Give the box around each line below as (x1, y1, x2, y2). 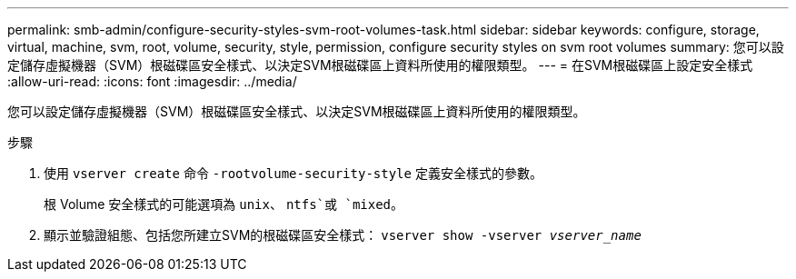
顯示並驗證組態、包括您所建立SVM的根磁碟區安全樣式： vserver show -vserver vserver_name (44, 227, 642, 243)
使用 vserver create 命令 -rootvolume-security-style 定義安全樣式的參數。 (44, 165, 542, 181)
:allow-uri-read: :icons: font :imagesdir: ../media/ (7, 74, 297, 89)
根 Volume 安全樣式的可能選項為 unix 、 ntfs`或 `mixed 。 (44, 196, 404, 212)
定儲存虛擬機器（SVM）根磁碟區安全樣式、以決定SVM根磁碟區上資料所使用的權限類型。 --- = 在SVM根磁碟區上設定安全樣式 (7, 57, 753, 73)
